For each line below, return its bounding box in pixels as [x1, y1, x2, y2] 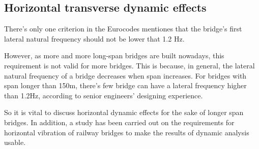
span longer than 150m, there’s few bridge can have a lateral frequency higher [4, 80, 247, 91]
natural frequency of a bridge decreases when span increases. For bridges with [4, 70, 247, 81]
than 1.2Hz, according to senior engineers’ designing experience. [4, 90, 203, 100]
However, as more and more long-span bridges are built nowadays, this [4, 50, 224, 61]
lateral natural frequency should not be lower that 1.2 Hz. [4, 33, 185, 44]
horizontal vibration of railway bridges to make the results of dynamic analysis [4, 127, 249, 137]
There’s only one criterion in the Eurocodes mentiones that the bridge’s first [4, 23, 242, 34]
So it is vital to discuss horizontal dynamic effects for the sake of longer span [4, 107, 244, 118]
